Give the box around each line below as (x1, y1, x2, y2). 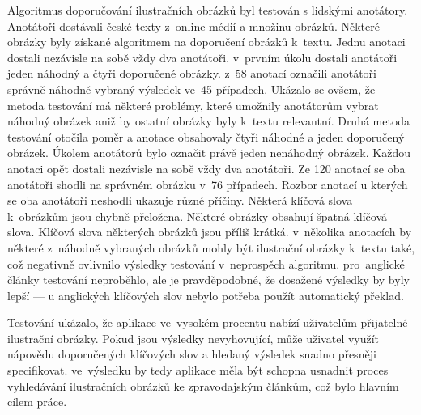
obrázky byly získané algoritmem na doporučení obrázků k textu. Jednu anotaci (7, 33, 406, 50)
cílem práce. (7, 393, 67, 410)
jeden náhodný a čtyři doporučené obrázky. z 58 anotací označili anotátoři (7, 65, 376, 82)
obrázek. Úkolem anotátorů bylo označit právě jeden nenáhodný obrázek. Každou (7, 144, 410, 161)
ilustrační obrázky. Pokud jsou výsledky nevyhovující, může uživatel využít (7, 329, 380, 346)
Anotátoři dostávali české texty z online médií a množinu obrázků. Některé (7, 17, 380, 34)
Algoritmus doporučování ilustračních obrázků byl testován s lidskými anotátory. (7, 2, 408, 18)
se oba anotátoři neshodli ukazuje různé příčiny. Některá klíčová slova (7, 192, 353, 209)
